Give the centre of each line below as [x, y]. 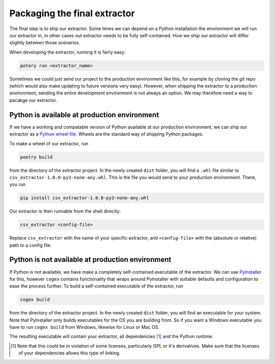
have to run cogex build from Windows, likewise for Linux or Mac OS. [85, 327]
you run [18, 185]
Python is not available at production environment [90, 260]
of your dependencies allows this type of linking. [70, 353]
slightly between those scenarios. [45, 43]
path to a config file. [31, 245]
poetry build [36, 157]
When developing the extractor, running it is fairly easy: [67, 52]
